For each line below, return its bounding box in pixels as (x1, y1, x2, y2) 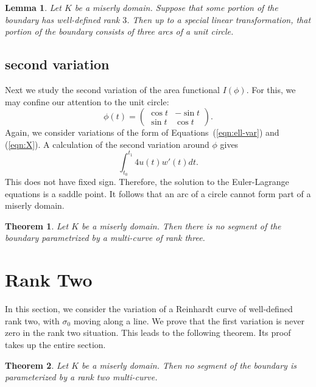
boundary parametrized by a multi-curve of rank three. (5, 231, 205, 244)
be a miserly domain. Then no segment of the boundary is (82, 358, 297, 371)
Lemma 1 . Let (5, 1, 61, 13)
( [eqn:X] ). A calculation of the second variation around (5, 138, 209, 150)
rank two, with (5, 314, 60, 327)
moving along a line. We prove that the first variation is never (73, 314, 304, 327)
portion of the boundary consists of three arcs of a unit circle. (5, 25, 234, 38)
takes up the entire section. (5, 338, 106, 350)
